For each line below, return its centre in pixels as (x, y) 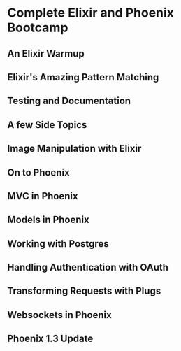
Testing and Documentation (69, 101)
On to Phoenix (38, 172)
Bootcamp (38, 28)
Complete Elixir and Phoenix (91, 13)
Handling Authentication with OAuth (88, 267)
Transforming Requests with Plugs (84, 291)
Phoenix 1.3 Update (50, 339)
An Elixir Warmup (46, 53)
